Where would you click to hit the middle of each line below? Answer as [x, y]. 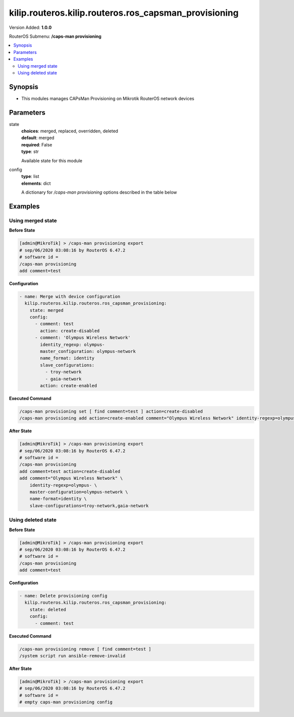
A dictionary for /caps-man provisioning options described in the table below [99, 192]
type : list [30, 176]
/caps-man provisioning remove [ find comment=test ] [85, 649]
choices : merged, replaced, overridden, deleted [70, 131]
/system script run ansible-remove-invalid [73, 656]
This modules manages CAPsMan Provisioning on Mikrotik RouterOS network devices [108, 99]
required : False [37, 145]
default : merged [38, 138]
